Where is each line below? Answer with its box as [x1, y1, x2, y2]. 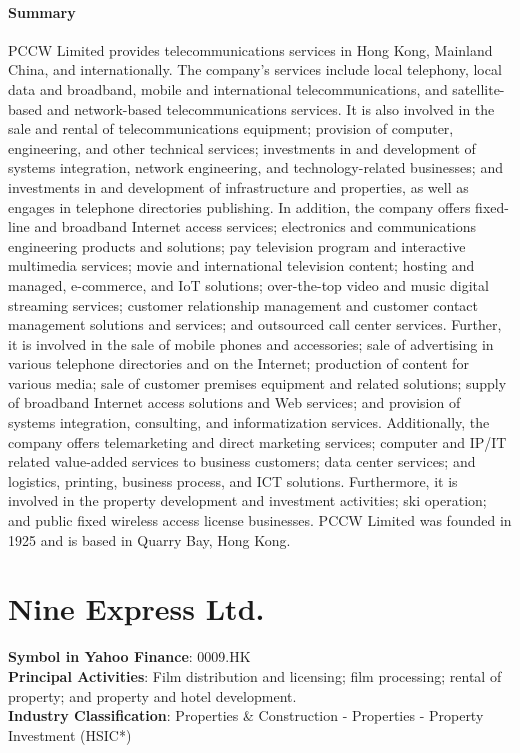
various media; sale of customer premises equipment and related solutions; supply [8, 372, 507, 393]
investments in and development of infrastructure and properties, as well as [8, 176, 469, 197]
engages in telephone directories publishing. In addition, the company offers [8, 196, 471, 217]
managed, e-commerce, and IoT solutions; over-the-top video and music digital [8, 274, 489, 295]
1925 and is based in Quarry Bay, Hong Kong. [8, 529, 291, 550]
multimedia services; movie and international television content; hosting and [8, 255, 475, 276]
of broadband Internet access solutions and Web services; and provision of [8, 392, 461, 413]
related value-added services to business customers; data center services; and [8, 451, 476, 472]
